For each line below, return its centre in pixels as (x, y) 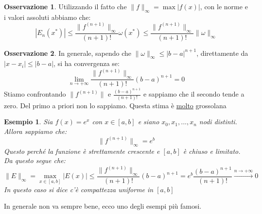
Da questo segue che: (35, 160)
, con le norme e (224, 6)
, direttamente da (222, 53)
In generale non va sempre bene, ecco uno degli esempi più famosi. (103, 206)
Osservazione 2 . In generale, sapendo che (68, 53)
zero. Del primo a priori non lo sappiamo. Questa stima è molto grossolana (115, 105)
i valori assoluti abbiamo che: (47, 17)
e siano (148, 122)
